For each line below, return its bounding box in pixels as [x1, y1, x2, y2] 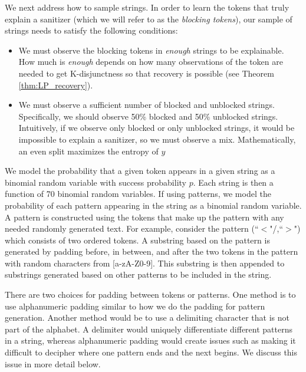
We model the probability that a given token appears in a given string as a [5, 164, 275, 177]
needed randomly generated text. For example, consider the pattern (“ [5, 222, 259, 235]
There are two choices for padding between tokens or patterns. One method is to [5, 288, 296, 301]
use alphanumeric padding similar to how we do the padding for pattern [5, 299, 265, 312]
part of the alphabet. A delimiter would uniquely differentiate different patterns [5, 322, 292, 335]
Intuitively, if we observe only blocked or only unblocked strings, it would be [18, 121, 295, 134]
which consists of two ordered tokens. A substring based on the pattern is [5, 233, 270, 246]
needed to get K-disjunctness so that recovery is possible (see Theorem [18, 67, 274, 79]
